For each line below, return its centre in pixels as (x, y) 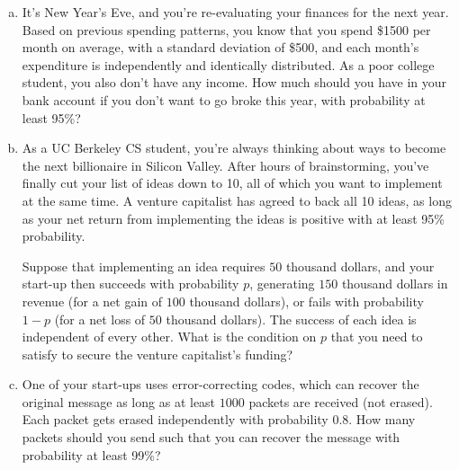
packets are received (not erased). (341, 401)
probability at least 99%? (91, 454)
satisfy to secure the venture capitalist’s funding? (157, 354)
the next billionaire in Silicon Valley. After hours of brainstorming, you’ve (225, 165)
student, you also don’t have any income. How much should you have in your (234, 82)
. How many (382, 419)
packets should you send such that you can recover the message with (211, 437)
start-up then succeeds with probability (130, 284)
